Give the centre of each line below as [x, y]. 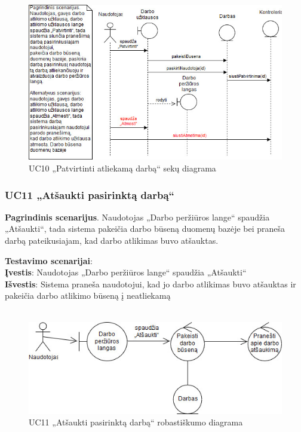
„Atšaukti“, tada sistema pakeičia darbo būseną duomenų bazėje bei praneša [145, 229]
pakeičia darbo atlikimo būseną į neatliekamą [88, 295]
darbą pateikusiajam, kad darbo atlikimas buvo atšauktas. [112, 240]
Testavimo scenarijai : [49, 260]
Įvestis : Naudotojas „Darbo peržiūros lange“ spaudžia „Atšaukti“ [126, 272]
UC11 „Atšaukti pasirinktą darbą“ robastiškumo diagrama [136, 422]
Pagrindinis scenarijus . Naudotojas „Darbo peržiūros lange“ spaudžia [137, 217]
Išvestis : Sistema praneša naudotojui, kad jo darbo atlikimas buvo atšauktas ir [150, 284]
